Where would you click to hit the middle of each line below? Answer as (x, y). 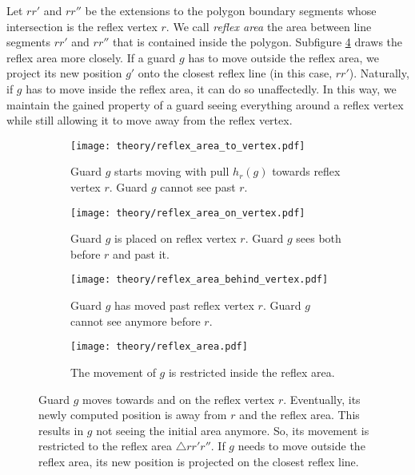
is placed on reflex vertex (176, 238)
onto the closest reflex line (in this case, (235, 73)
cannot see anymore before (136, 321)
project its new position (64, 73)
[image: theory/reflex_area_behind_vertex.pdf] (200, 280)
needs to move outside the (301, 446)
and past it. (141, 253)
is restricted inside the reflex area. (251, 372)
